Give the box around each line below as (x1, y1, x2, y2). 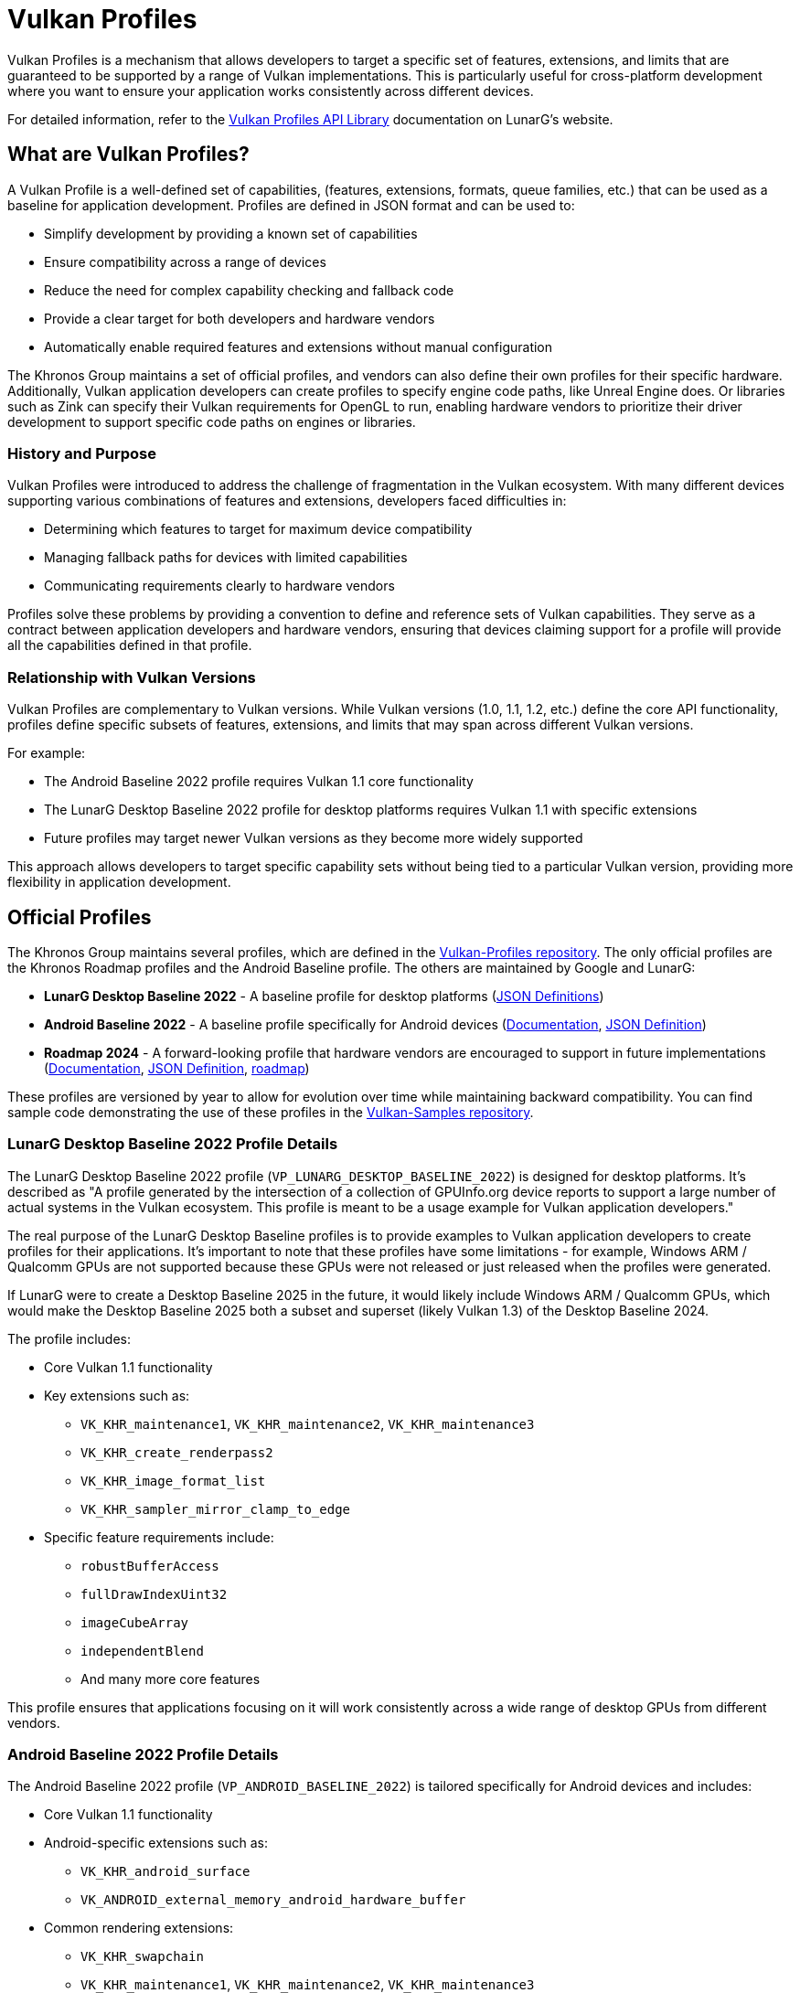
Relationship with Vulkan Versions (7, 667, 256, 687)
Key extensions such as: (44, 1387, 190, 1403)
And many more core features (80, 1670, 261, 1687)
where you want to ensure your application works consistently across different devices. (7, 82, 534, 99)
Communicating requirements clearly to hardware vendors (44, 578, 395, 594)
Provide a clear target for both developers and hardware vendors (44, 310, 435, 326)
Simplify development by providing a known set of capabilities (44, 225, 418, 241)
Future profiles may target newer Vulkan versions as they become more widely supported (44, 830, 583, 847)
